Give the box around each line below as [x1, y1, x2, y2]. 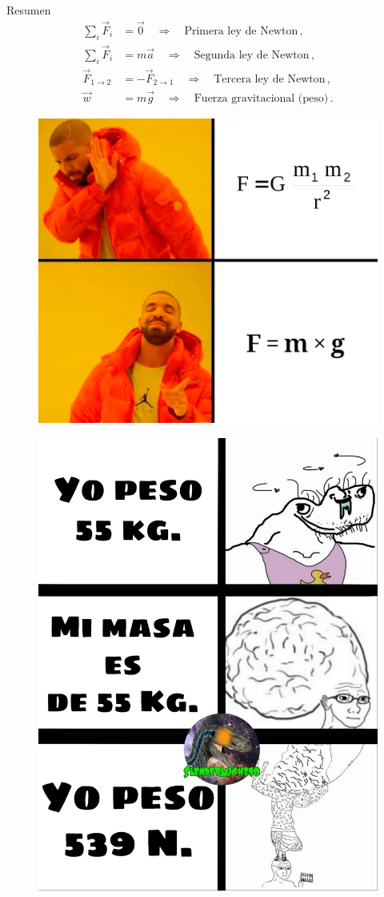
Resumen [6, 2, 51, 18]
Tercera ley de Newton [214, 73, 326, 85]
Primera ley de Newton [184, 25, 298, 37]
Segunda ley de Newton [194, 49, 310, 61]
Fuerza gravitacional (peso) [194, 92, 329, 104]
